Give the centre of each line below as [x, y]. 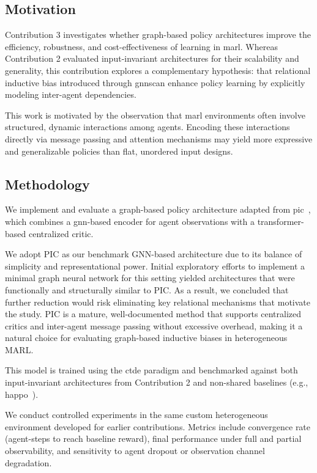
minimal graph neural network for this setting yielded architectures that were [150, 278]
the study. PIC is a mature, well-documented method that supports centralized [153, 314]
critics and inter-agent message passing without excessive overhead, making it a [154, 325]
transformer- [281, 221]
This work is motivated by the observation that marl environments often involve [155, 115]
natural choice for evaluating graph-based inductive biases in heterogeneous [146, 338]
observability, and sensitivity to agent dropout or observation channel [135, 451]
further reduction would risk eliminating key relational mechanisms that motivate [158, 302]
